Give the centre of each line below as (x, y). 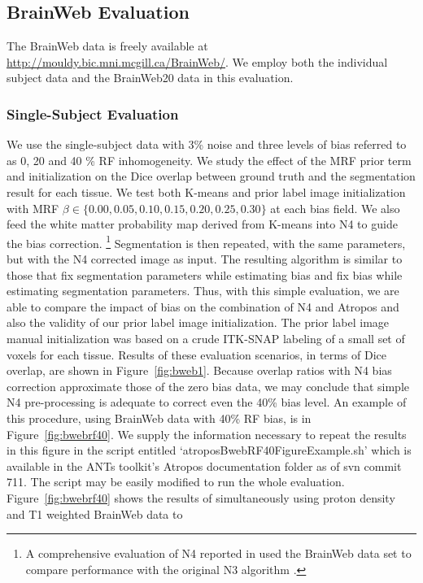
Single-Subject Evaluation (93, 113)
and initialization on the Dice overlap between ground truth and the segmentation (211, 176)
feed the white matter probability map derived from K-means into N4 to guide (202, 224)
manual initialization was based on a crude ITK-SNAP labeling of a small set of (206, 338)
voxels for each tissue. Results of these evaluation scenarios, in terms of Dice (197, 354)
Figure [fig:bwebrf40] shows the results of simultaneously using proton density (201, 497)
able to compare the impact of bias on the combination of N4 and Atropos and (203, 306)
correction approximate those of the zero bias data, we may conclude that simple (208, 386)
